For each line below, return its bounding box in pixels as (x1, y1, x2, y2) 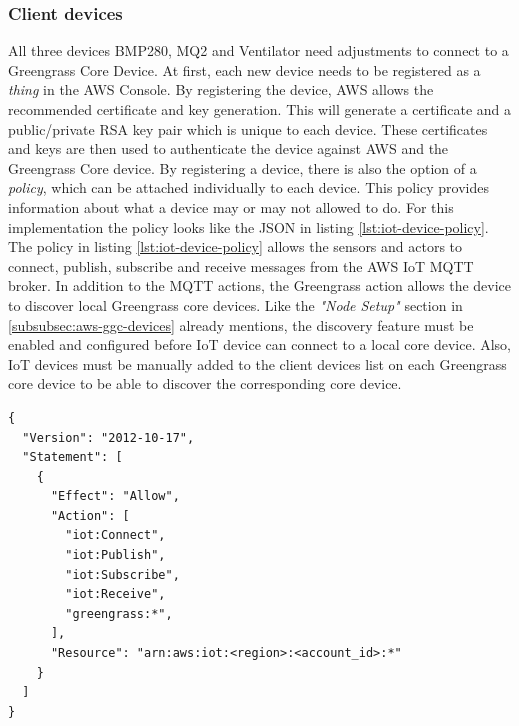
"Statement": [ (22, 450, 123, 465)
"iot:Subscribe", (65, 567, 180, 582)
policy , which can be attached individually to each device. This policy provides (8, 177, 489, 198)
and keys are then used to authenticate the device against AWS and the (8, 138, 449, 159)
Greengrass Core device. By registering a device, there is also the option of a (8, 157, 477, 178)
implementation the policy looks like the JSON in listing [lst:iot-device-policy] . (8, 216, 489, 237)
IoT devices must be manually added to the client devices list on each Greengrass (8, 353, 507, 374)
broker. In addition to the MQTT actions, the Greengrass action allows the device (8, 275, 512, 296)
